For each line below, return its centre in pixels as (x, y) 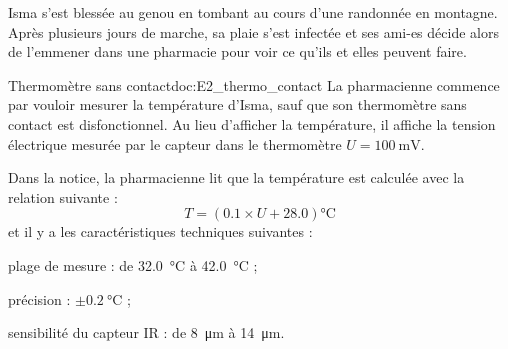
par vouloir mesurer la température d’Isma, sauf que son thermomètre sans (237, 104)
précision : (39, 298)
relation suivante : (63, 196)
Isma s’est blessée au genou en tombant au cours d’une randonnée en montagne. (253, 12)
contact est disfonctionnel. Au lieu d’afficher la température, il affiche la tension (252, 123)
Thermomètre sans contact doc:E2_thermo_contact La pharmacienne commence (254, 84)
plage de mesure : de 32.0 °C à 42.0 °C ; (133, 264)
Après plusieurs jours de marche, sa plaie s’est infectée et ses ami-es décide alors (253, 31)
